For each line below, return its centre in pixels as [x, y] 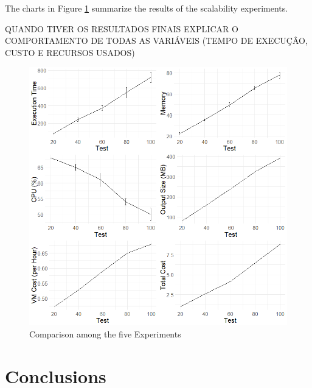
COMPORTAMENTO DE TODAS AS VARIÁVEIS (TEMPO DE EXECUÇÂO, [156, 41]
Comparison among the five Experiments [105, 333]
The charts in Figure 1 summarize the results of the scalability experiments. [147, 8]
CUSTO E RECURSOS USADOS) [70, 52]
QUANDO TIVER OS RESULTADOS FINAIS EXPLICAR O [122, 28]
